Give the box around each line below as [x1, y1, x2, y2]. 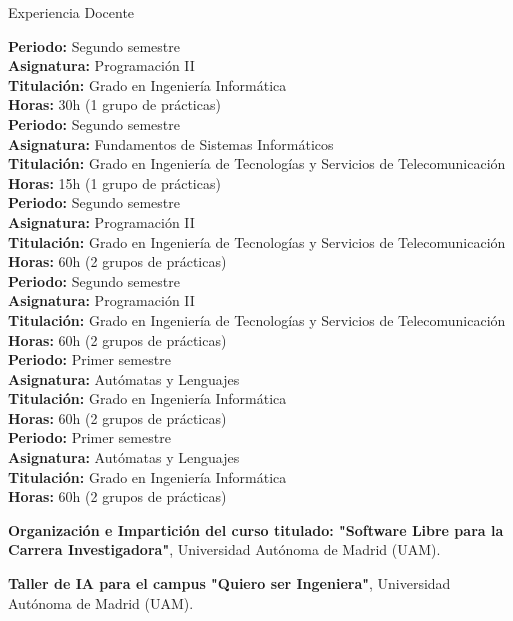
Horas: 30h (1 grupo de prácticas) [8, 94, 221, 115]
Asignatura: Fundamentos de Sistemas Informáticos [8, 133, 334, 154]
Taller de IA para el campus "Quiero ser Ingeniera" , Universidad [8, 573, 451, 594]
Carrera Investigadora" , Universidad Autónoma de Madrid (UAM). [8, 539, 441, 560]
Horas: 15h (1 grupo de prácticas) [8, 172, 221, 193]
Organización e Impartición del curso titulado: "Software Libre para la [8, 519, 504, 540]
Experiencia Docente [8, 2, 135, 22]
